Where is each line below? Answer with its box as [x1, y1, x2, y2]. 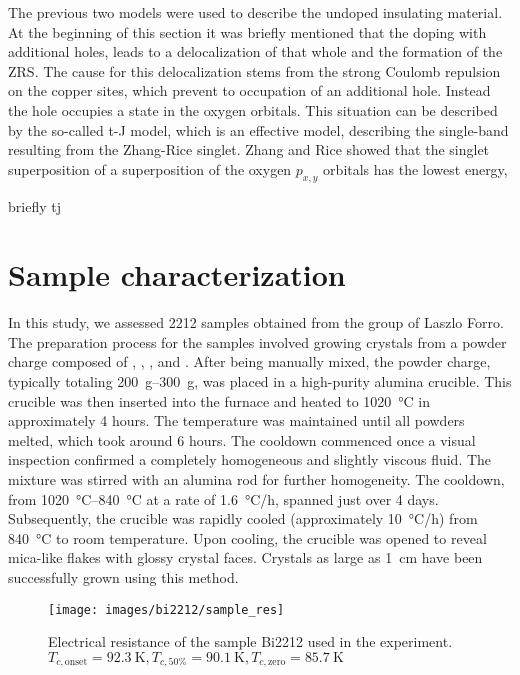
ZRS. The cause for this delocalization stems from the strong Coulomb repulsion [8, 60, 501, 81]
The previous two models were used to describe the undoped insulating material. [8, 2, 503, 22]
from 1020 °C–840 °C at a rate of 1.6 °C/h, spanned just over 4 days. [8, 488, 439, 509]
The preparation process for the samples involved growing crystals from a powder [8, 331, 507, 352]
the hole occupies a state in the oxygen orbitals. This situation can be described [8, 99, 498, 120]
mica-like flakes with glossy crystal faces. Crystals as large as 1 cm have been [8, 547, 483, 568]
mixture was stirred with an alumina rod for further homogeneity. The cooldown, [8, 469, 505, 490]
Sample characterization [8, 254, 346, 295]
